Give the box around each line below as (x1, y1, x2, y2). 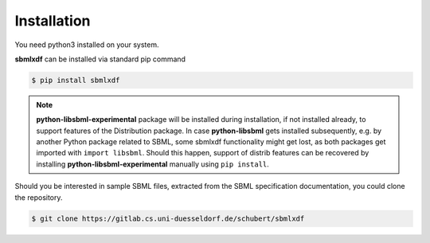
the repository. (14, 192, 63, 202)
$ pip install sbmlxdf (31, 76, 120, 84)
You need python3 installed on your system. (14, 40, 159, 49)
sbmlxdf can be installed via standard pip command (14, 54, 186, 64)
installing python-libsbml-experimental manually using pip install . (36, 159, 270, 169)
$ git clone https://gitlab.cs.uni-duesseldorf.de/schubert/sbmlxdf (31, 214, 305, 223)
